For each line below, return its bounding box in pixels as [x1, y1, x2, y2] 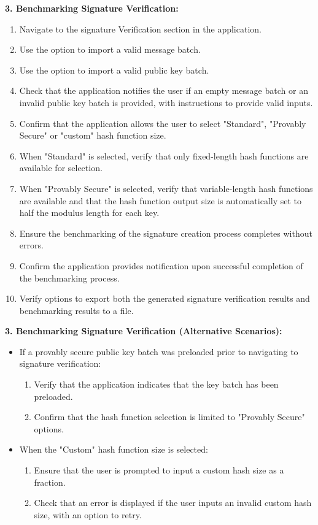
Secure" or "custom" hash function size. [19, 129, 166, 142]
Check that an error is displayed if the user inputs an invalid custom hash [34, 496, 312, 509]
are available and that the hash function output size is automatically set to [19, 194, 302, 207]
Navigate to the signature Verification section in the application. [19, 22, 262, 35]
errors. [19, 239, 44, 251]
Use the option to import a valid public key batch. [19, 63, 209, 76]
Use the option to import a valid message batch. [19, 43, 201, 56]
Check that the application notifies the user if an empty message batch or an [19, 84, 308, 97]
